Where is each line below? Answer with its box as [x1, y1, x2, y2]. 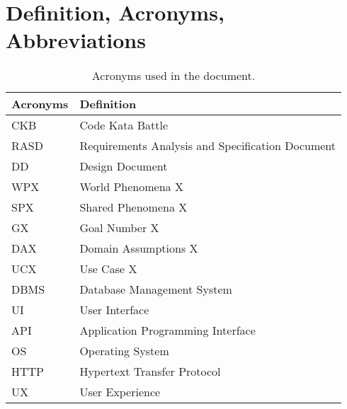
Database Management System [79, 281, 232, 298]
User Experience [79, 384, 161, 401]
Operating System [79, 342, 169, 359]
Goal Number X [79, 219, 159, 236]
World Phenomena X [79, 178, 183, 195]
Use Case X [79, 260, 137, 277]
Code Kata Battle [79, 117, 169, 134]
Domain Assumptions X [79, 240, 198, 257]
